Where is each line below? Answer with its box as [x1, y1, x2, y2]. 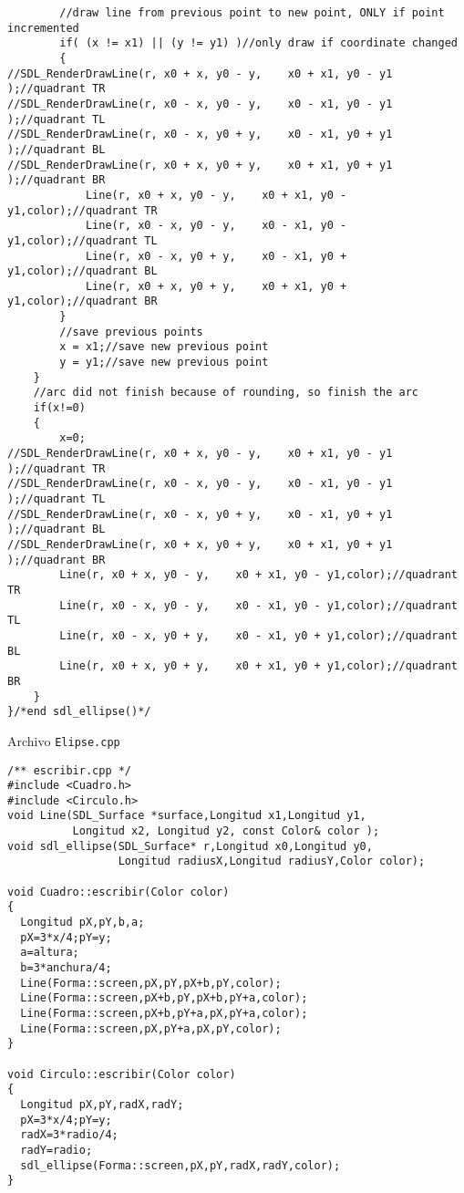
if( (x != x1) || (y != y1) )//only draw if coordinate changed [59, 36, 458, 50]
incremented [7, 21, 79, 35]
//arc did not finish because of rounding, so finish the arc [33, 386, 419, 399]
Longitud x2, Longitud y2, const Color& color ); [72, 825, 380, 838]
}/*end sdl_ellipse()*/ [7, 705, 151, 719]
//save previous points [59, 325, 203, 338]
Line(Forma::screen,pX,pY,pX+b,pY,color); [20, 976, 282, 990]
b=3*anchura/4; [20, 961, 112, 975]
